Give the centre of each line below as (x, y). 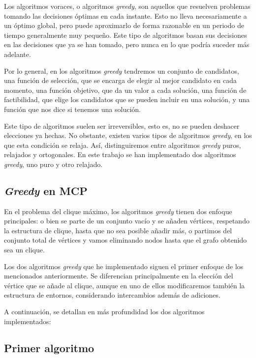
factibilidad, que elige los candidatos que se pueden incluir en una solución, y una (127, 99)
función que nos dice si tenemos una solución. (72, 109)
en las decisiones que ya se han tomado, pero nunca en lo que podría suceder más (127, 44)
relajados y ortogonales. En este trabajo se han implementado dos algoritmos (120, 154)
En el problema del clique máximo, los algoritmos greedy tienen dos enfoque (118, 211)
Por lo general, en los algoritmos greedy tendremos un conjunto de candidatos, (122, 70)
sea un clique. (24, 250)
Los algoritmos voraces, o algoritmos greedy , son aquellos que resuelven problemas (127, 6)
